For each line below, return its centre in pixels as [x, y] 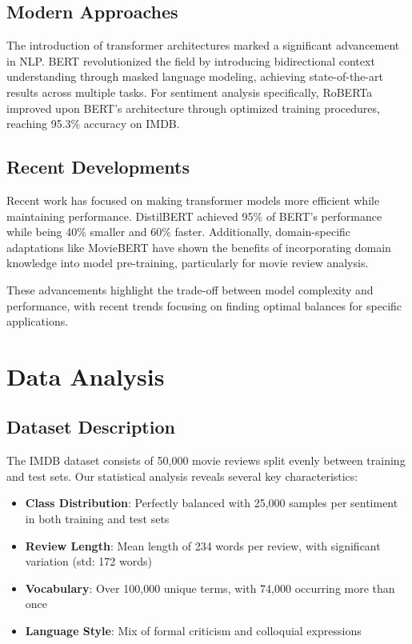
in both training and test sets [97, 519]
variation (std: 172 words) [88, 561]
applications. [38, 321]
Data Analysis [86, 376]
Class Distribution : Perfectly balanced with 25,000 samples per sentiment [212, 503]
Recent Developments [98, 167]
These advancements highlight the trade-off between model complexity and [190, 289]
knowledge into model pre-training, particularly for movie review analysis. [188, 263]
